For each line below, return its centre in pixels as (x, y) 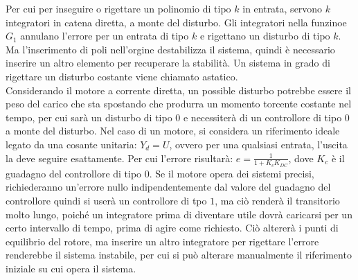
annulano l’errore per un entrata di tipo (105, 36)
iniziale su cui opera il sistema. (71, 268)
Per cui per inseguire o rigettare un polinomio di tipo (118, 8)
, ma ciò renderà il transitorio (277, 200)
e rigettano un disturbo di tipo (265, 36)
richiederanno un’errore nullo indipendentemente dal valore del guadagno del (168, 187)
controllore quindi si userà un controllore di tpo (106, 200)
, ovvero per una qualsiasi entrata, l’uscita (258, 144)
